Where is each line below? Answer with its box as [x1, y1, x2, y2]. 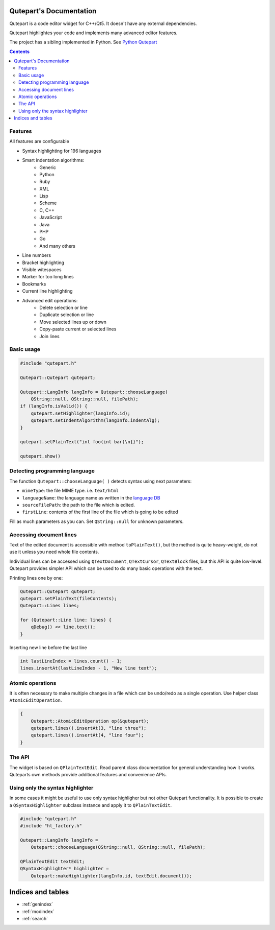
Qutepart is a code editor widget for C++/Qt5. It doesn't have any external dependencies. [9, 20, 197, 27]
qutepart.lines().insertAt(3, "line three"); [31, 725, 147, 731]
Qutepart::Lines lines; [20, 603, 80, 609]
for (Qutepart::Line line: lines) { [20, 617, 112, 623]
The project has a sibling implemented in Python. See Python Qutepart [9, 39, 157, 45]
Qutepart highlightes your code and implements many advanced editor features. [9, 30, 178, 36]
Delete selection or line [39, 304, 88, 311]
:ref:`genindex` [22, 901, 53, 908]
